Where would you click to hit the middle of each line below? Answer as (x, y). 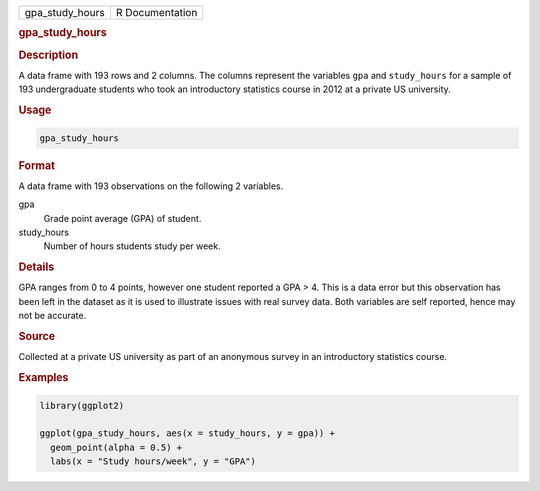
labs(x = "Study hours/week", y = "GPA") (153, 461)
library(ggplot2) (82, 405)
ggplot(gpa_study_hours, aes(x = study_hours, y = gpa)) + (187, 433)
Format (36, 165)
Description (48, 55)
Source (37, 336)
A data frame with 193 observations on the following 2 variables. (151, 186)
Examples (43, 378)
